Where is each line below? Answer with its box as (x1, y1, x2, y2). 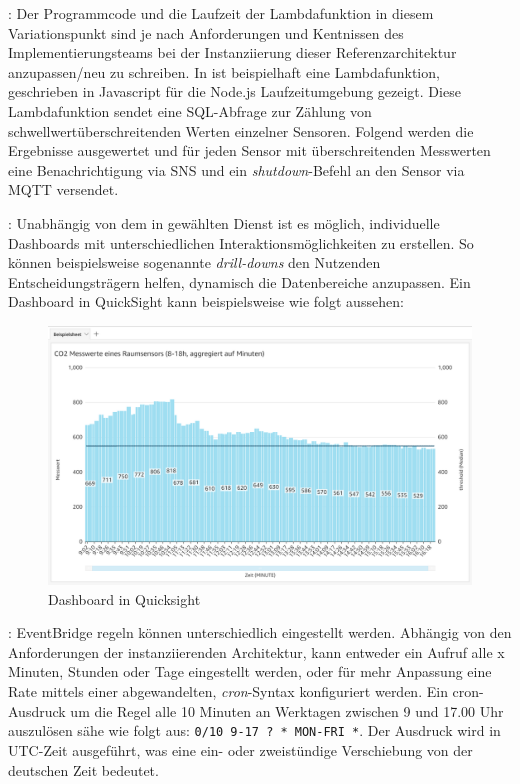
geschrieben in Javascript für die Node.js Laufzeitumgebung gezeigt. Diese (8, 81, 461, 102)
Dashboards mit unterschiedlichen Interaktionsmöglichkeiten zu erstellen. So (8, 232, 474, 253)
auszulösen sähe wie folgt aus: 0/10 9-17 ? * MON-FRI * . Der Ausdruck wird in (8, 720, 501, 741)
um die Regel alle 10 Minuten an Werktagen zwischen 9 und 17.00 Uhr (70, 700, 504, 721)
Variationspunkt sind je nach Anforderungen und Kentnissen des (8, 22, 404, 43)
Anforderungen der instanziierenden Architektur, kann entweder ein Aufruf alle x (8, 641, 505, 662)
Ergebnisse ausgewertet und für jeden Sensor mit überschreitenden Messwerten (8, 140, 491, 161)
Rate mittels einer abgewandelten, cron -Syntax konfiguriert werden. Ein (8, 681, 448, 702)
